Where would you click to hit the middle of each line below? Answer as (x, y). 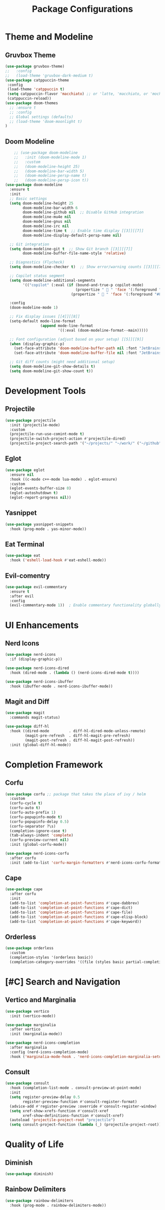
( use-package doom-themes (31, 103)
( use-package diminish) (29, 1174)
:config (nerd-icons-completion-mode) (49, 1052)
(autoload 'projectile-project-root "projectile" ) (62, 1120)
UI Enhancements (42, 625)
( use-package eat (23, 556)
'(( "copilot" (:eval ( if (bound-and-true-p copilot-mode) (83, 285)
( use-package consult (27, 1083)
